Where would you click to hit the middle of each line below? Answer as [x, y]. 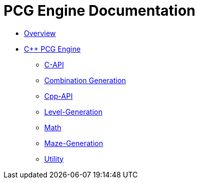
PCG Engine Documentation [100, 11]
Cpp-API [59, 96]
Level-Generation [74, 112]
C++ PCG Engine [52, 49]
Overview [40, 33]
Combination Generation [85, 80]
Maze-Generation [74, 143]
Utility [54, 159]
